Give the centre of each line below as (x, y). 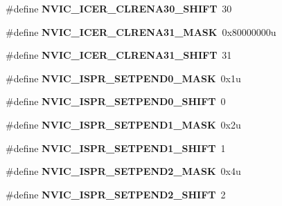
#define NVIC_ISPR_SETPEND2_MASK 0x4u (123, 171)
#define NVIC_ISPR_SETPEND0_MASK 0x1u (123, 78)
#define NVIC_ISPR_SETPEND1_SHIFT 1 (116, 148)
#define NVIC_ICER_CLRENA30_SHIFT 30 (119, 8)
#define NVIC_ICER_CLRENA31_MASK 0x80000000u (141, 31)
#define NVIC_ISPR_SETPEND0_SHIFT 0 (116, 101)
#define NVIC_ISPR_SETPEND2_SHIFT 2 (116, 194)
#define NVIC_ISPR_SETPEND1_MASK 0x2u (123, 124)
